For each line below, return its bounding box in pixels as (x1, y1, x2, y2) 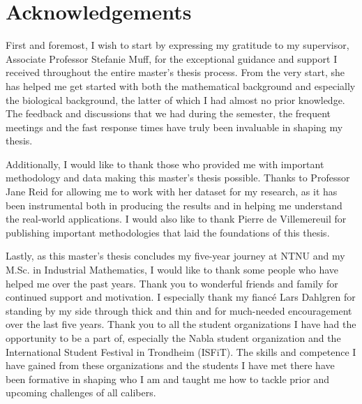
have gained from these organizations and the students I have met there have (6, 358, 335, 373)
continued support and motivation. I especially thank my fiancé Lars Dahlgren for (6, 290, 356, 304)
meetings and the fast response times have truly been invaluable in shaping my (6, 119, 343, 134)
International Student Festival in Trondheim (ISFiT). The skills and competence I (6, 344, 356, 359)
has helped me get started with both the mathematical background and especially (6, 78, 356, 93)
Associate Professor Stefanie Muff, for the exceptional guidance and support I (6, 51, 338, 66)
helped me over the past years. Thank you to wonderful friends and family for (6, 276, 338, 290)
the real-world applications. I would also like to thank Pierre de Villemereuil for (6, 211, 347, 226)
